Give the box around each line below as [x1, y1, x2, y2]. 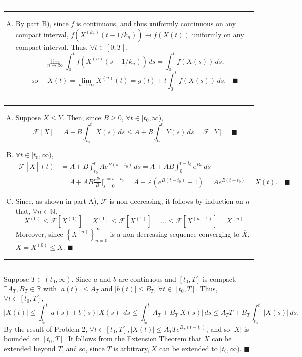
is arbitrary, [113, 343, 150, 353]
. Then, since [62, 112, 101, 122]
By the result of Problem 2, [4, 323, 88, 334]
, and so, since [62, 343, 105, 353]
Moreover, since [15, 228, 63, 239]
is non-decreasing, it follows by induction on [109, 195, 243, 206]
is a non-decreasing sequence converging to [110, 228, 240, 239]
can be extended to [159, 343, 218, 353]
